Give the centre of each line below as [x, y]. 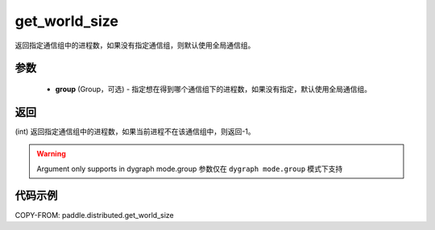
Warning [51, 154]
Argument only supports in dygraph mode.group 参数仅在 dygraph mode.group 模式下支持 [190, 169]
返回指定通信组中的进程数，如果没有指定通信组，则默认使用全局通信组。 [135, 45]
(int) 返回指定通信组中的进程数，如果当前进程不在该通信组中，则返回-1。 [135, 131]
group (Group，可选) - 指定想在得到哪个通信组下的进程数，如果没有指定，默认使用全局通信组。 [213, 89]
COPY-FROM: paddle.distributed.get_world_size [95, 215]
